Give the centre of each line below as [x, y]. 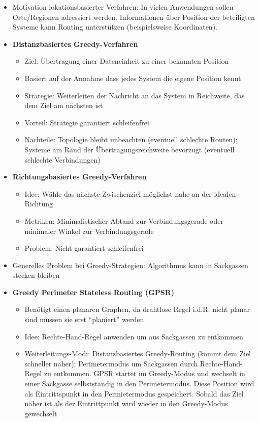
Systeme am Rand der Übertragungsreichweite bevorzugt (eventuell [129, 149]
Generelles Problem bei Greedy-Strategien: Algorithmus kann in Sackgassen [130, 265]
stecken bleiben [36, 275]
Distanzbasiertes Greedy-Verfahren [75, 44]
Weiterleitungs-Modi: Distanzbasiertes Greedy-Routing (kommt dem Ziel [138, 353]
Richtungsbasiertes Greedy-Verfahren [79, 177]
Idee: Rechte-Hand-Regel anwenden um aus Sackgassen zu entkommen [134, 336]
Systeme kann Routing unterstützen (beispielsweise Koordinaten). [115, 27]
